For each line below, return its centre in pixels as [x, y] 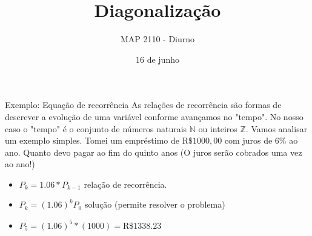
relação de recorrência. [125, 184]
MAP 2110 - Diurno [158, 39]
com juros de [248, 140]
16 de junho [158, 59]
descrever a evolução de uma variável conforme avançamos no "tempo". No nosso [154, 116]
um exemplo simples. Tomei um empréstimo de [92, 140]
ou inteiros [218, 128]
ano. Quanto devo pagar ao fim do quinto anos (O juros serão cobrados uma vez [154, 152]
